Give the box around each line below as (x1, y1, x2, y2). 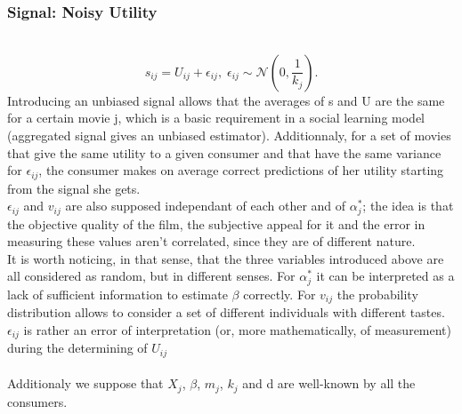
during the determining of (7, 338, 148, 357)
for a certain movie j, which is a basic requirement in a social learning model (7, 108, 426, 127)
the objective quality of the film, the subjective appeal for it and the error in (7, 214, 426, 233)
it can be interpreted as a (316, 267, 455, 285)
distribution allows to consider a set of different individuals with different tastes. (7, 303, 445, 322)
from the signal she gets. (7, 179, 141, 197)
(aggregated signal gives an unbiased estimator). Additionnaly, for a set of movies (7, 126, 451, 144)
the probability (336, 284, 418, 303)
